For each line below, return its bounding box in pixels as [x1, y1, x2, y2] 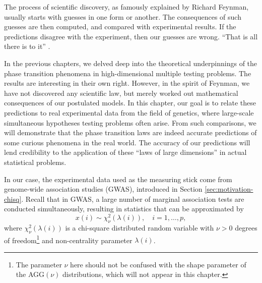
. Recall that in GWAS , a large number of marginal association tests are [21, 193, 244, 204]
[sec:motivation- [205, 184, 253, 194]
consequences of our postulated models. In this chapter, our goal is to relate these [4, 97, 256, 108]
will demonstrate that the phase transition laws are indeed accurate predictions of [4, 127, 257, 138]
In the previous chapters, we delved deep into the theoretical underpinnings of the [4, 58, 257, 68]
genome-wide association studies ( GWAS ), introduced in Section [4, 184, 203, 194]
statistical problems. [4, 156, 67, 167]
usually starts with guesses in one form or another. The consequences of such [4, 11, 241, 22]
